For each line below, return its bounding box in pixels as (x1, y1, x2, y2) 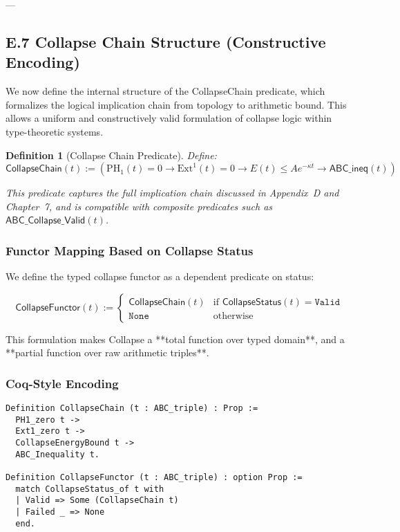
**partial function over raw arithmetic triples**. (6, 345, 209, 360)
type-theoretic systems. (6, 124, 104, 138)
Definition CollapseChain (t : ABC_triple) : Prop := (6, 403, 258, 414)
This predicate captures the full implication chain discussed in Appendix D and (6, 185, 339, 200)
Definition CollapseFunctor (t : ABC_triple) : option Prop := (6, 473, 303, 483)
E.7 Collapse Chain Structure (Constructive (6, 30, 326, 52)
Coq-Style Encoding (6, 374, 119, 392)
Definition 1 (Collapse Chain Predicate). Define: (6, 147, 217, 162)
